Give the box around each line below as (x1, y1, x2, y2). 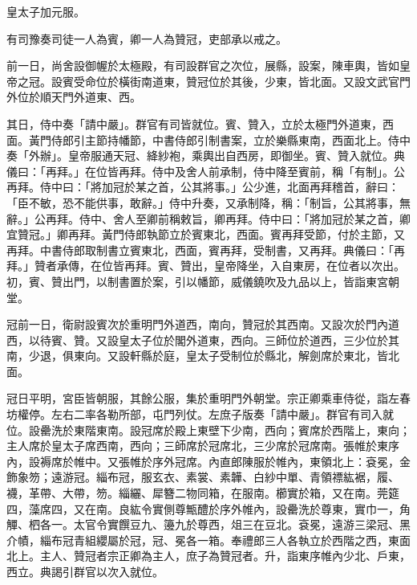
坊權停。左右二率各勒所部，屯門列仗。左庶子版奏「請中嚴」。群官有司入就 (6, 406, 394, 423)
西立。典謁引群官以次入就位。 (6, 563, 164, 579)
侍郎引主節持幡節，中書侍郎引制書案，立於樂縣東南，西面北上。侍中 (51, 131, 411, 148)
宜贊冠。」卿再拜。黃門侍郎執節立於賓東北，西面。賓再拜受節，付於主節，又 (6, 226, 405, 243)
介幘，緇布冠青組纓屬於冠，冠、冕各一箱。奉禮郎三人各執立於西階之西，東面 (6, 531, 411, 548)
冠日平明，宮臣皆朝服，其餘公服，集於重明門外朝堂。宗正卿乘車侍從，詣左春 (6, 390, 411, 407)
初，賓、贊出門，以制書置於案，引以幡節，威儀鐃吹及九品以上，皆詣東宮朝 (6, 272, 399, 289)
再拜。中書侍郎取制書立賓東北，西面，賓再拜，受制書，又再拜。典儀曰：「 (6, 241, 394, 258)
